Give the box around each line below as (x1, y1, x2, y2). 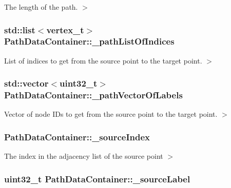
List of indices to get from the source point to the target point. (4, 55, 202, 66)
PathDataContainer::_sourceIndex (4, 130, 150, 143)
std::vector (4, 77, 49, 90)
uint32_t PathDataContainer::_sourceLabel (4, 172, 190, 185)
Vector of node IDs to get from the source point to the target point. (4, 109, 218, 119)
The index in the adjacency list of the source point (4, 151, 163, 161)
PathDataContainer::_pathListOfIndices (4, 35, 175, 48)
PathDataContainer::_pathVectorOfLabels (4, 89, 183, 101)
